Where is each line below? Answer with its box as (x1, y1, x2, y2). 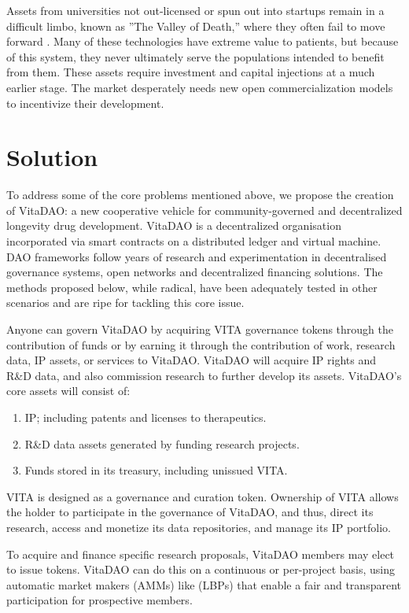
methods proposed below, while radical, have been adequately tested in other (6, 279, 378, 295)
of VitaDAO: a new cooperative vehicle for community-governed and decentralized (6, 201, 403, 218)
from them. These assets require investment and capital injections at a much (6, 64, 375, 80)
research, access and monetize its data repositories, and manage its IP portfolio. (6, 519, 391, 535)
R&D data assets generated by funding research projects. (24, 435, 300, 452)
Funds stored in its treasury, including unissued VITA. (24, 462, 288, 478)
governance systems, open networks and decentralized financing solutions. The (6, 264, 383, 280)
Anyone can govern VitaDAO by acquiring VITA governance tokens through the (6, 321, 393, 338)
